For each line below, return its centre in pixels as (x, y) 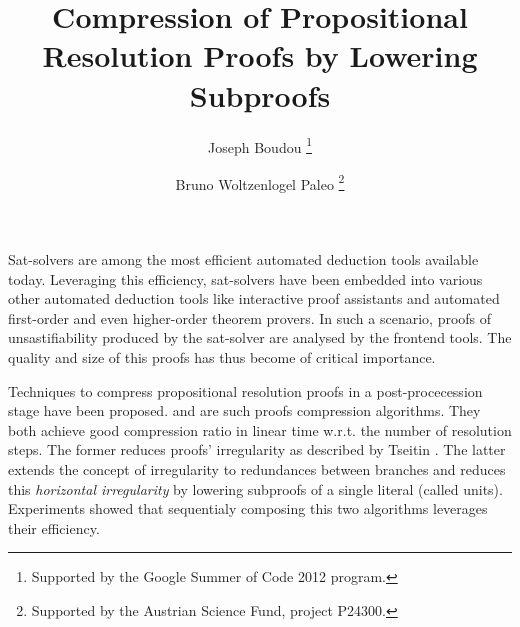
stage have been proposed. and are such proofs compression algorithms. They (244, 410)
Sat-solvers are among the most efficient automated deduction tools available (243, 259)
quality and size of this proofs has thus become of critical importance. (222, 356)
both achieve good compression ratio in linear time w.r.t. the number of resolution (260, 429)
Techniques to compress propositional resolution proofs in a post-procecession (245, 390)
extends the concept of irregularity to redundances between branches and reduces (257, 468)
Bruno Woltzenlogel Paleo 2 (260, 182)
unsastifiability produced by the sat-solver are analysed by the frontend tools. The (260, 337)
